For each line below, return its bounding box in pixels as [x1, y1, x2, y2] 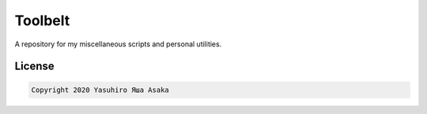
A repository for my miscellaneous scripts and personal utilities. [14, 39, 222, 49]
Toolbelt [14, 12, 70, 29]
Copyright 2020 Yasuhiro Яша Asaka [31, 85, 169, 94]
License [14, 60, 55, 73]
